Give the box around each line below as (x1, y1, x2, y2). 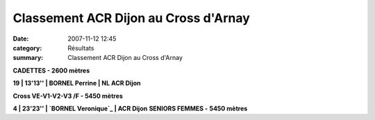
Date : (12, 34, 29, 43)
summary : (12, 54, 44, 62)
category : (12, 43, 42, 52)
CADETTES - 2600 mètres (12, 66, 90, 74)
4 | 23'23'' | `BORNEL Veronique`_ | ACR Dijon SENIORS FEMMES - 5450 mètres (12, 104, 248, 112)
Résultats (67, 43, 94, 52)
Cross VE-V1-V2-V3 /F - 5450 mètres (12, 92, 123, 100)
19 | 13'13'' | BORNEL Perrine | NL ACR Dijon (12, 79, 141, 88)
